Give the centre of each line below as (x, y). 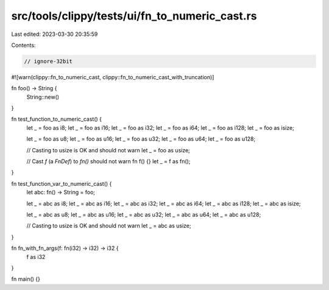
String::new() (43, 97)
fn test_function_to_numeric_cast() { (57, 119)
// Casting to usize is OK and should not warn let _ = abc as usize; (109, 226)
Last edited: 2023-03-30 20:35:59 (55, 34)
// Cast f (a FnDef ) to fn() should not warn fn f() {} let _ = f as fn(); (108, 161)
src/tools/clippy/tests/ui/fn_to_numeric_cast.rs (134, 16)
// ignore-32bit (48, 61)
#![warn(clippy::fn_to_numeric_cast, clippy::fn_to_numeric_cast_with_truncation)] (113, 77)
